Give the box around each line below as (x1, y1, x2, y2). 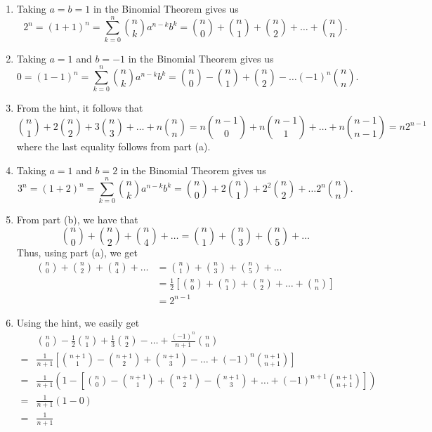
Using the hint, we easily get (16, 315, 140, 329)
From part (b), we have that (16, 212, 138, 227)
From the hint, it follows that (16, 100, 143, 115)
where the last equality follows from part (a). (16, 139, 211, 154)
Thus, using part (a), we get (16, 244, 138, 259)
